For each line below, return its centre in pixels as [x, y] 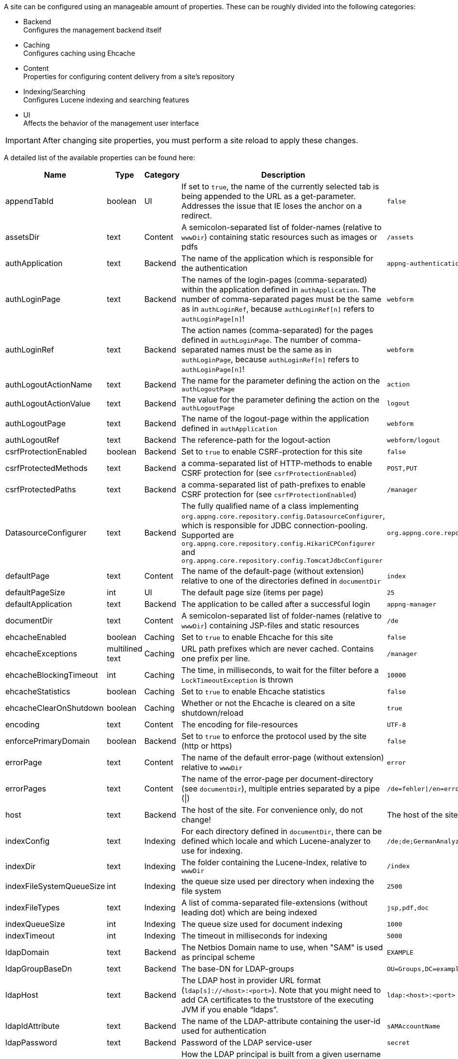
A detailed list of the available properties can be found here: [99, 158]
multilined [125, 649]
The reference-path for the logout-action [256, 440]
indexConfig [28, 841]
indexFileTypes [33, 908]
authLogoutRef [33, 440]
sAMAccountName [414, 1026]
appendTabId [30, 201]
